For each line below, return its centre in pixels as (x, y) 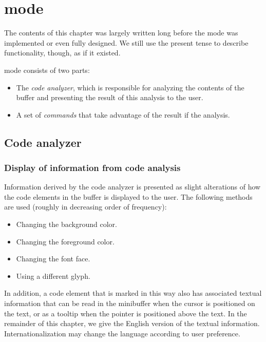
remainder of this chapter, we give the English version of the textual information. (132, 323)
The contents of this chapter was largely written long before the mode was (121, 33)
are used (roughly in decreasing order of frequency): (85, 207)
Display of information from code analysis (92, 167)
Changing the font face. (53, 259)
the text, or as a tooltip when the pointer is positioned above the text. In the (126, 313)
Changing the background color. (66, 224)
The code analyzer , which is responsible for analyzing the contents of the (130, 87)
